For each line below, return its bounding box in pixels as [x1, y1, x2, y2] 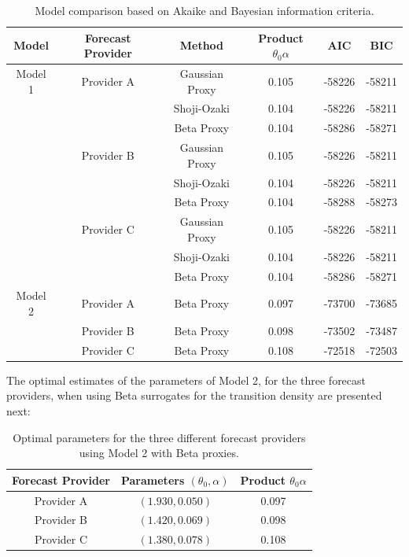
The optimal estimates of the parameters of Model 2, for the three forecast [6, 371, 367, 388]
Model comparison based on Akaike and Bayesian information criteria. [35, 2, 374, 18]
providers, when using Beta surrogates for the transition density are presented [6, 387, 382, 404]
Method [179, 37, 224, 53]
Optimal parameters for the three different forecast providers [13, 429, 306, 445]
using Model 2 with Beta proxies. [79, 444, 239, 461]
